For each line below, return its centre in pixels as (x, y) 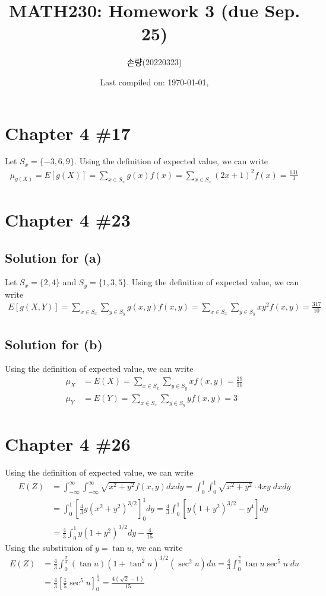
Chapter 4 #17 (68, 133)
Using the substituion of (49, 547)
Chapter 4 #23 (68, 219)
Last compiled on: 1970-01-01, (154, 82)
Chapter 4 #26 (68, 444)
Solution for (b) (54, 344)
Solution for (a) (53, 257)
